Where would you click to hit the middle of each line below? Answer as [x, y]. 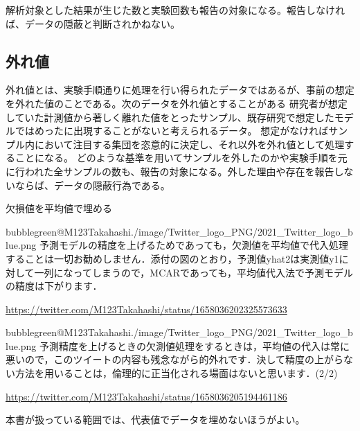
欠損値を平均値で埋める [59, 208]
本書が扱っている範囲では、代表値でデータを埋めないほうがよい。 [155, 420]
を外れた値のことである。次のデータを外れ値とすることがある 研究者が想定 [177, 103]
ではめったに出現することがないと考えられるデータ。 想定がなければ [172, 131]
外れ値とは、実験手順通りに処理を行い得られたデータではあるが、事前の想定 [180, 90]
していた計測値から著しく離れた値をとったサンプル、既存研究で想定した [170, 117]
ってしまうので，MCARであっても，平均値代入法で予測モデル [213, 272]
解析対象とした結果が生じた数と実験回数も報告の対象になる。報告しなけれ [175, 10]
